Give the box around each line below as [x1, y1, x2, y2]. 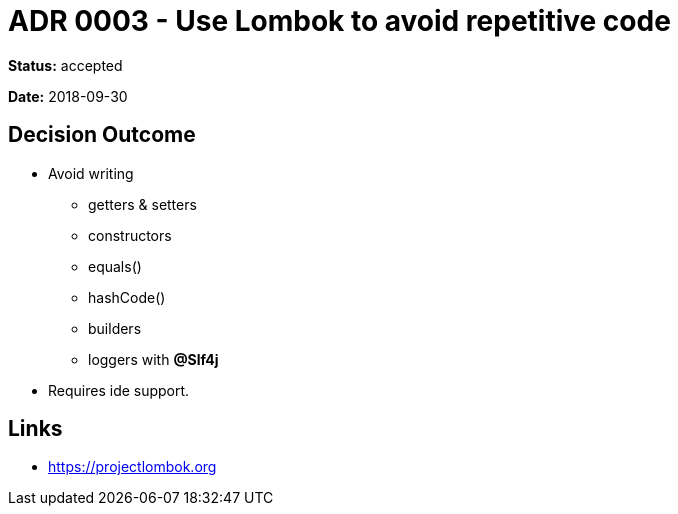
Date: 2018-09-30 [8, 87, 128, 105]
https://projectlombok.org [48, 458, 217, 476]
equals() [88, 257, 142, 275]
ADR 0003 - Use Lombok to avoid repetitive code [8, 4, 671, 38]
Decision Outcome [8, 122, 196, 148]
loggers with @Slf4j [88, 350, 219, 368]
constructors [88, 226, 172, 244]
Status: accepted [8, 56, 123, 74]
